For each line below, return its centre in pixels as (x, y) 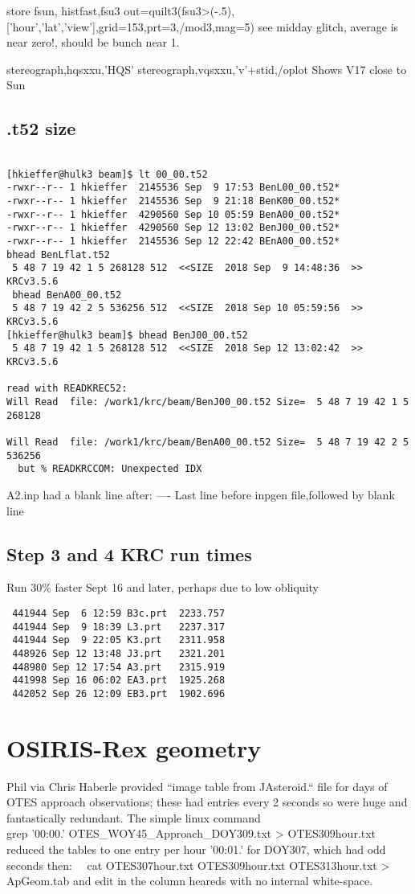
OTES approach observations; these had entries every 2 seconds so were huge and (207, 802)
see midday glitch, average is (328, 26)
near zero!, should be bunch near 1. (93, 42)
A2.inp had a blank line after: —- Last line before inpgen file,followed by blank (201, 494)
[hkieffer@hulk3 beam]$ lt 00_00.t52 (107, 174)
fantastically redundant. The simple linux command (134, 817)
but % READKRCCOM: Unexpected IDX (110, 469)
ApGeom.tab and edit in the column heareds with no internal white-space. (190, 881)
